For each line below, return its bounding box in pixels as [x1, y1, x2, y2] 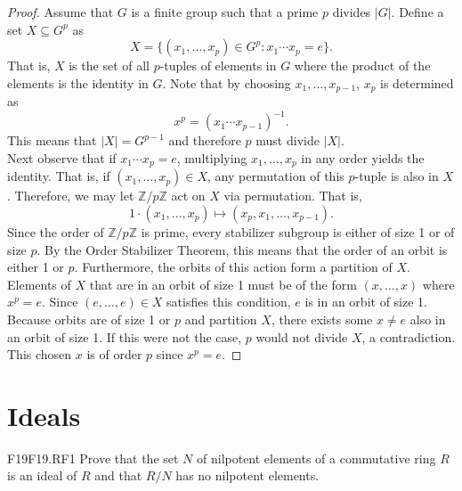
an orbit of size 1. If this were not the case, [7, 327, 242, 346]
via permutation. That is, [223, 186, 362, 205]
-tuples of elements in [159, 56, 277, 75]
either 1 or [7, 258, 64, 276]
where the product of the [294, 56, 431, 75]
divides [332, 3, 371, 20]
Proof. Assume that [7, 3, 114, 20]
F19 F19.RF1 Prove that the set [7, 448, 179, 467]
